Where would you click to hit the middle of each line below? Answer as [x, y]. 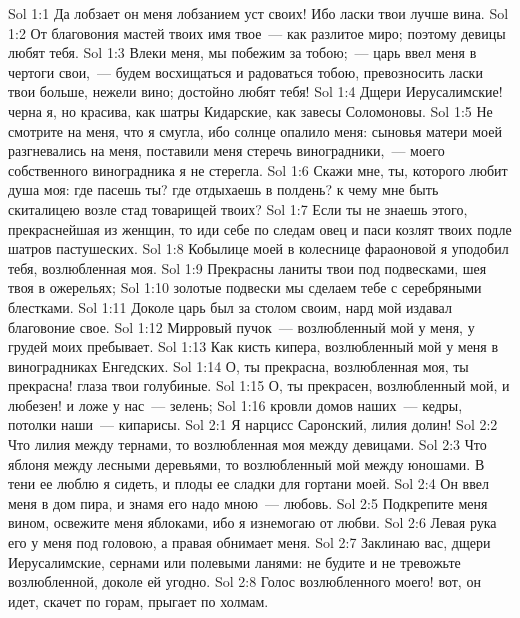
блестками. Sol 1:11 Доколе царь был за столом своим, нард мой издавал [230, 306]
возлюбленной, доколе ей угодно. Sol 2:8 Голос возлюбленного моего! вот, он [244, 581]
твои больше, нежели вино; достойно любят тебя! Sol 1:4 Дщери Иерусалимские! [255, 91]
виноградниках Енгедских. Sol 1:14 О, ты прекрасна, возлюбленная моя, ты [238, 365]
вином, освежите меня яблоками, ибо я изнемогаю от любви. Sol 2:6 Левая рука [252, 522]
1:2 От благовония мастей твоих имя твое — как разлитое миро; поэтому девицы [257, 32]
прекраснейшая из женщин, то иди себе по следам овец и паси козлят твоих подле [260, 228]
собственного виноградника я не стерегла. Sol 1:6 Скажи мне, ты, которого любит [258, 169]
